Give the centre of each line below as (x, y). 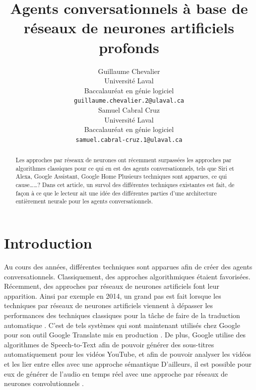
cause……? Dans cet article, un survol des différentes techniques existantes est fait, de (125, 185)
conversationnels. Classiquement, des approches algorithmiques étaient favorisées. (127, 276)
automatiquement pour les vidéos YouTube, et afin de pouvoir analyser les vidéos (128, 354)
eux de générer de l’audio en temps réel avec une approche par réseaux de (116, 373)
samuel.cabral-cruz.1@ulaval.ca (129, 140)
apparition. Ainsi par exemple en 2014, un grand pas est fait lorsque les (113, 295)
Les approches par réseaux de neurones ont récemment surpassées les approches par (124, 160)
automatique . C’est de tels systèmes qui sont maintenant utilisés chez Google (122, 325)
